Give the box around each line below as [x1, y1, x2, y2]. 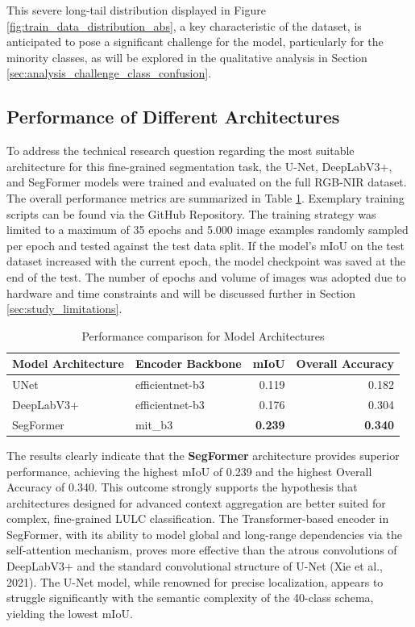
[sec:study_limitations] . [6, 300, 122, 317]
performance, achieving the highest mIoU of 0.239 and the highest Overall [6, 462, 372, 479]
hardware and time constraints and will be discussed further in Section [6, 284, 356, 301]
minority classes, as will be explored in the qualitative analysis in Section [6, 48, 367, 65]
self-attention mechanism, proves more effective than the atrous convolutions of [6, 541, 397, 558]
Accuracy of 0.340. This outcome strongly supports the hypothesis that [6, 479, 358, 495]
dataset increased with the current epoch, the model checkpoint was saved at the [6, 253, 406, 270]
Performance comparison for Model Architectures [81, 327, 325, 344]
